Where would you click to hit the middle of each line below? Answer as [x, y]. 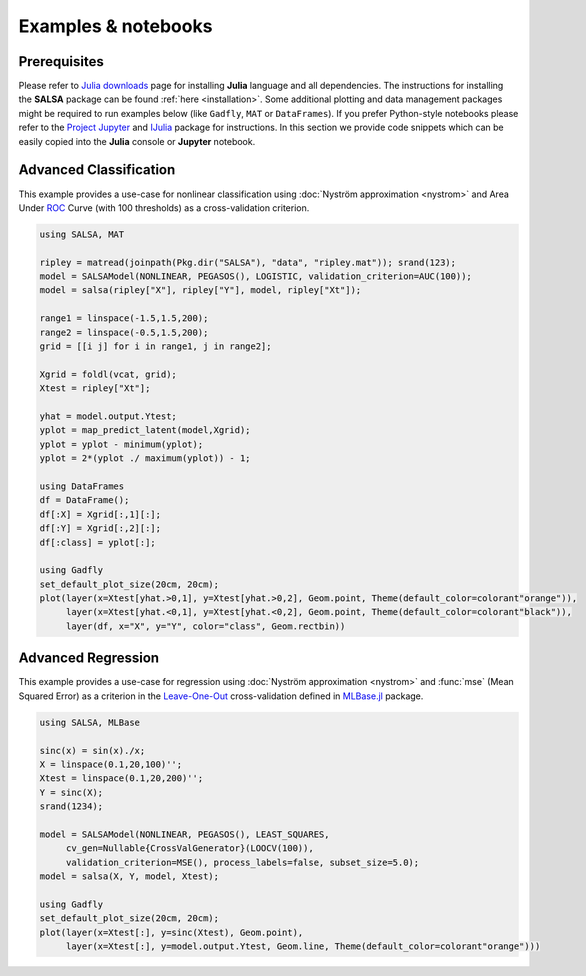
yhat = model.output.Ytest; [108, 416]
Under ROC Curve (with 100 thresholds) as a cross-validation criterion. [164, 207]
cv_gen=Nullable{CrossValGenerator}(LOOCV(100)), [189, 848]
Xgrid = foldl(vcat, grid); [108, 374]
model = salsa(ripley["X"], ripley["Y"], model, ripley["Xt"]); [200, 290]
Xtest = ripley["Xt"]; [95, 388]
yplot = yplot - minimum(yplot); [121, 444]
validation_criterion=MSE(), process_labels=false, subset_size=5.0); [242, 862]
